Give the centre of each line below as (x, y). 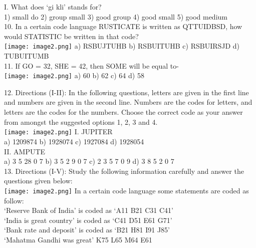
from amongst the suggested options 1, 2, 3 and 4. (81, 121)
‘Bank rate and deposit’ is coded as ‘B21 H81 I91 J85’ (87, 230)
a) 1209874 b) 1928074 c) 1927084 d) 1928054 (74, 141)
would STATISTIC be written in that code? (71, 36)
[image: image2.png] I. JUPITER (58, 132)
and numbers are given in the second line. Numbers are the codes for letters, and (128, 102)
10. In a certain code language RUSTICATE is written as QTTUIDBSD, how (123, 26)
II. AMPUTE (25, 151)
